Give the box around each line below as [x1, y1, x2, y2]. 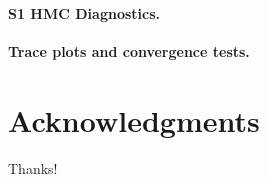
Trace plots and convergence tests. [8, 40, 250, 61]
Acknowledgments [8, 99, 260, 140]
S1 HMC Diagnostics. [8, 2, 160, 23]
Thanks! [8, 157, 58, 178]
